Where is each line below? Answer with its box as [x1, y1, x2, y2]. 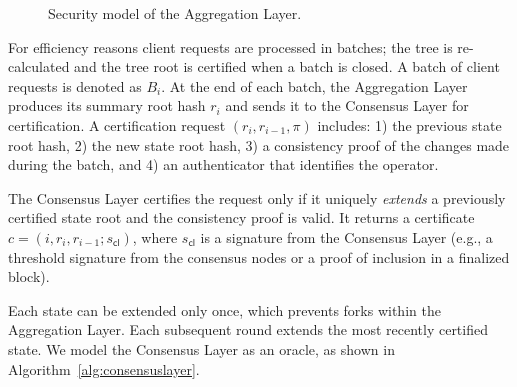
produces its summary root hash [8, 95, 206, 116]
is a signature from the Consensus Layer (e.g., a [200, 226, 493, 247]
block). [8, 266, 50, 287]
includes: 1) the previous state [317, 114, 502, 135]
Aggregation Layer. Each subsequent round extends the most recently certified [8, 319, 488, 340]
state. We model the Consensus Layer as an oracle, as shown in [8, 338, 395, 359]
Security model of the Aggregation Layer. [48, 3, 302, 23]
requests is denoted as [8, 75, 142, 96]
